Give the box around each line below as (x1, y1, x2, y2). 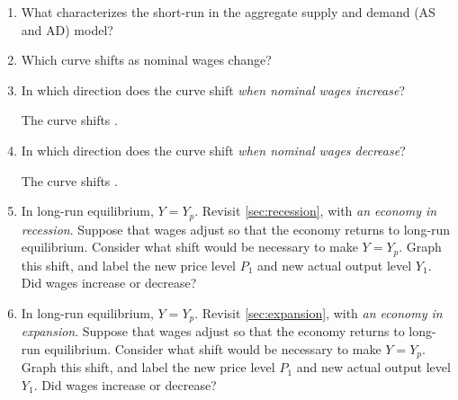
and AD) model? (21, 20, 113, 39)
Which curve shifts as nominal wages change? (21, 50, 272, 69)
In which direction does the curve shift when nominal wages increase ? (21, 80, 406, 99)
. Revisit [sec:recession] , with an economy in (194, 201, 437, 220)
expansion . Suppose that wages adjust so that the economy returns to (21, 322, 405, 341)
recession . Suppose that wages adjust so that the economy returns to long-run (21, 219, 451, 238)
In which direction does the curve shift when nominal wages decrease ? (21, 140, 406, 159)
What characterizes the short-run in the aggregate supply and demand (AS (21, 3, 436, 21)
